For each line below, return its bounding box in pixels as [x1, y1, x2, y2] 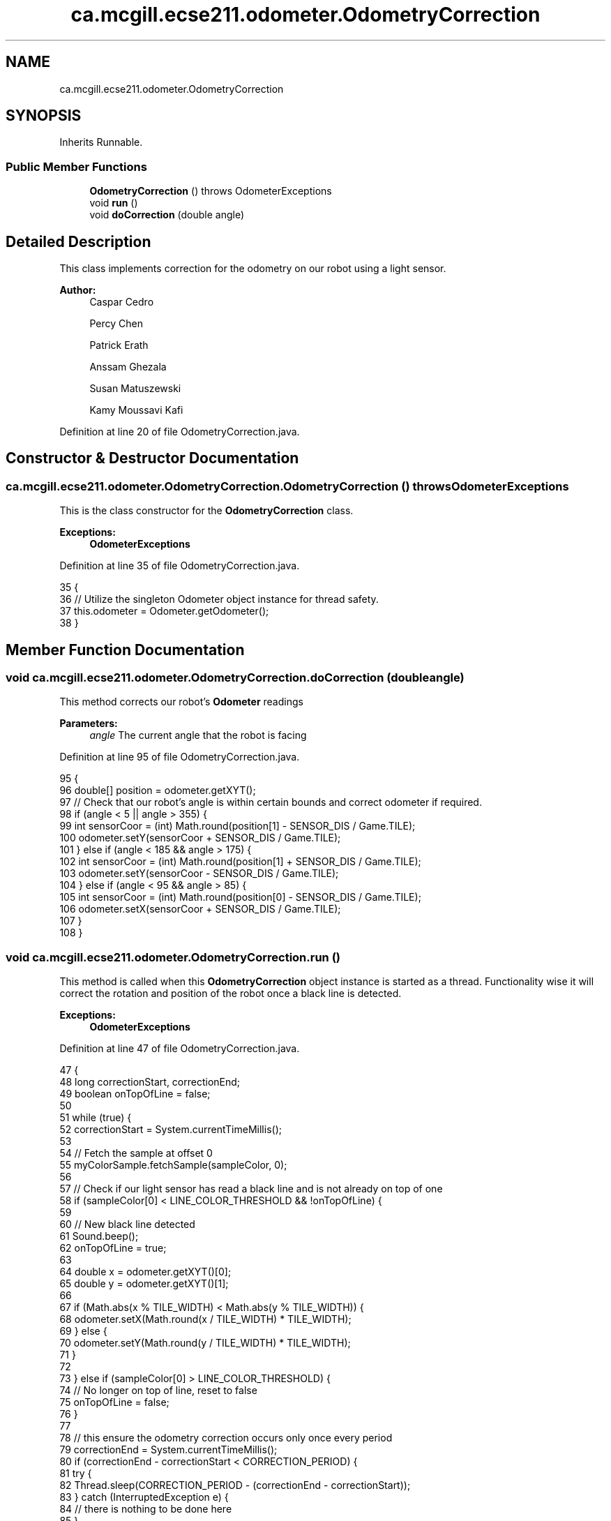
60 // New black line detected [59, 1218, 195, 1231]
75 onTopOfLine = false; [59, 1396, 169, 1409]
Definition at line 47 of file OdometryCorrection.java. [59, 1042, 300, 1055]
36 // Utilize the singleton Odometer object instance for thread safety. [59, 593, 379, 606]
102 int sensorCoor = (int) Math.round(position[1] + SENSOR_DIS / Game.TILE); [59, 855, 421, 868]
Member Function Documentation [6, 640, 245, 659]
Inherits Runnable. [59, 136, 143, 149]
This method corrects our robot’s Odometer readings [59, 696, 303, 708]
